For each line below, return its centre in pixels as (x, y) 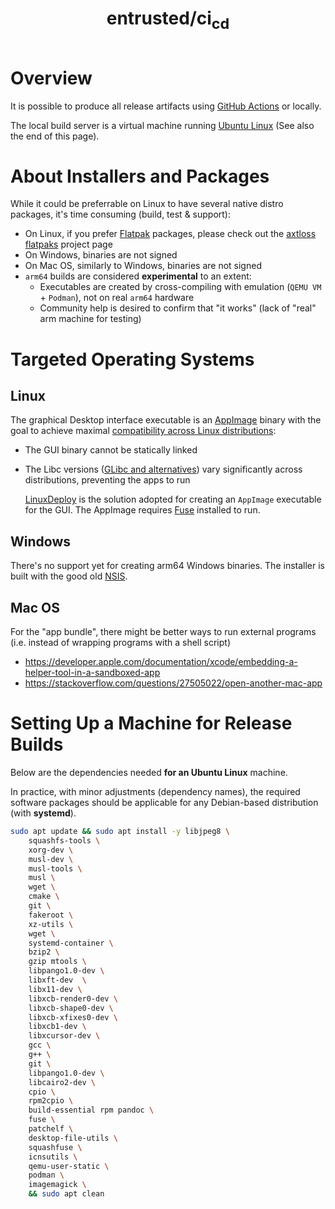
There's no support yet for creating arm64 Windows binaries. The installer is (167, 566)
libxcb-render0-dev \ (73, 998)
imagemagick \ (57, 1185)
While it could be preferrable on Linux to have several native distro (147, 204)
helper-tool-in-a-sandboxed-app (92, 673)
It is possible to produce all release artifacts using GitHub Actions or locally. (166, 106)
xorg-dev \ (51, 850)
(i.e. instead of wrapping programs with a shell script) (121, 643)
